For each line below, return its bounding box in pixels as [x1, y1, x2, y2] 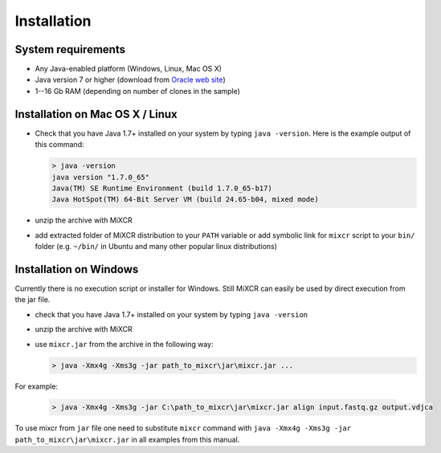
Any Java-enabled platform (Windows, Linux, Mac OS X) [35, 64, 223, 74]
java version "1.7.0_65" [51, 173, 150, 182]
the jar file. [14, 295, 51, 304]
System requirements [14, 43, 126, 56]
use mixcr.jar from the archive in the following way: [35, 339, 214, 349]
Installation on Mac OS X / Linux [14, 107, 178, 120]
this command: [35, 140, 84, 149]
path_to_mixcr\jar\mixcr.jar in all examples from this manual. [14, 435, 240, 444]
